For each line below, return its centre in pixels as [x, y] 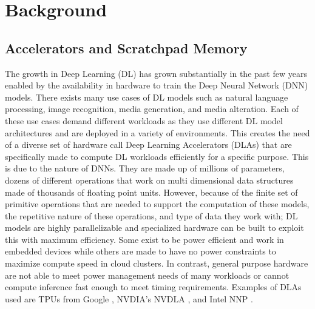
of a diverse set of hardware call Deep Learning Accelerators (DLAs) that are [148, 145]
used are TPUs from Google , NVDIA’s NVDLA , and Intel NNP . [129, 298]
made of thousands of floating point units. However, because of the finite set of [151, 192]
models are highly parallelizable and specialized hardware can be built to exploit [154, 228]
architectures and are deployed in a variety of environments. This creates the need [157, 132]
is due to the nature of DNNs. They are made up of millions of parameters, [145, 168]
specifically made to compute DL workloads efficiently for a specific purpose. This [157, 156]
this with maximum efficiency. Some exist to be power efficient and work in [144, 239]
